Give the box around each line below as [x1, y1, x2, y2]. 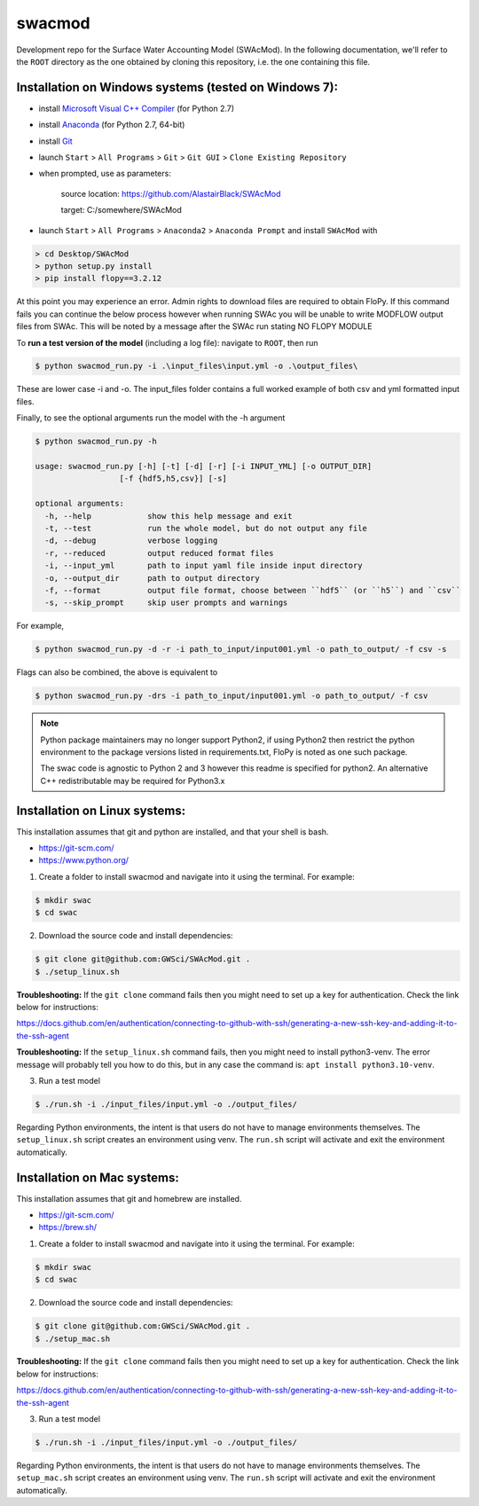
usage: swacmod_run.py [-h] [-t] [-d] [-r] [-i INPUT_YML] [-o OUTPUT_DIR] [35, 461, 373, 472]
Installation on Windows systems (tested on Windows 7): [16, 80, 339, 95]
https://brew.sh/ [38, 1222, 98, 1233]
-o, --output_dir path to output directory [44, 573, 261, 583]
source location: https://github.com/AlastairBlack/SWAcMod [60, 188, 281, 199]
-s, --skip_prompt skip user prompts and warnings [44, 598, 288, 608]
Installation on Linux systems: [16, 803, 186, 818]
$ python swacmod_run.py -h [35, 436, 157, 447]
